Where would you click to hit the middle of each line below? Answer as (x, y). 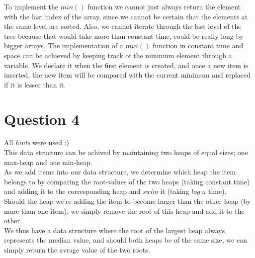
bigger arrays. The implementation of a (64, 45)
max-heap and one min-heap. (48, 162)
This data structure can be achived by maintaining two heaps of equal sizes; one (126, 152)
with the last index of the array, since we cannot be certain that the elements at (126, 16)
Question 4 (42, 119)
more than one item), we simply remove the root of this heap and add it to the (124, 211)
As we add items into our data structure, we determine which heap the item (120, 172)
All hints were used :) (37, 142)
